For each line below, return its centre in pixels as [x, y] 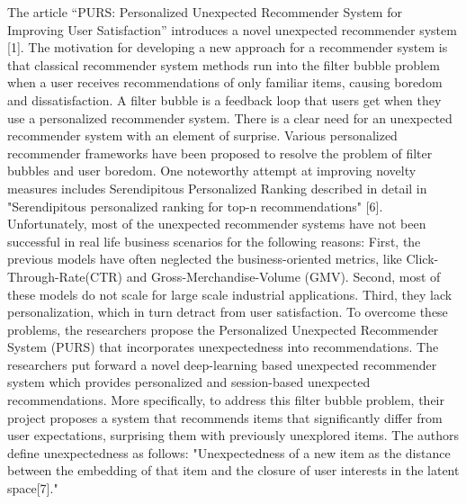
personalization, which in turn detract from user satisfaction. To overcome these [228, 312]
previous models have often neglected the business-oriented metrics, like [205, 259]
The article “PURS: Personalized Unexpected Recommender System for [205, 12]
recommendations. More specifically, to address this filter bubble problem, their [226, 400]
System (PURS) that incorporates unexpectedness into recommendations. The [223, 347]
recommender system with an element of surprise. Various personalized [202, 135]
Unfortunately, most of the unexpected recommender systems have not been [217, 224]
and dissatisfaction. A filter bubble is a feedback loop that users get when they [224, 99]
